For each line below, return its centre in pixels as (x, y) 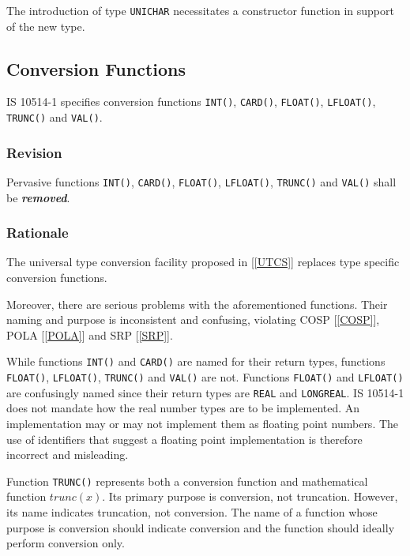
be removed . (38, 197)
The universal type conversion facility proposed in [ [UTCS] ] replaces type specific (203, 262)
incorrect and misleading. (68, 455)
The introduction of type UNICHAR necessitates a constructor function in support (200, 10)
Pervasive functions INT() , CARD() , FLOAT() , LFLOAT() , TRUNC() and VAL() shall (201, 181)
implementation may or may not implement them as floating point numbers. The (203, 423)
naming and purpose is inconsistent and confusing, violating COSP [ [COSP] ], (193, 319)
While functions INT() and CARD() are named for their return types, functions (196, 361)
